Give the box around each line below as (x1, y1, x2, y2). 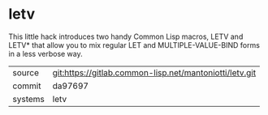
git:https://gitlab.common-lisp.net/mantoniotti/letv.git (52, 66, 257, 78)
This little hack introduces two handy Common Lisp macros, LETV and (8, 32, 244, 41)
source (12, 66, 39, 78)
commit (12, 80, 41, 92)
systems (12, 93, 45, 104)
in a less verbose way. (8, 49, 83, 58)
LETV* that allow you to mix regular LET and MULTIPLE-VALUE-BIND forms (8, 40, 260, 49)
